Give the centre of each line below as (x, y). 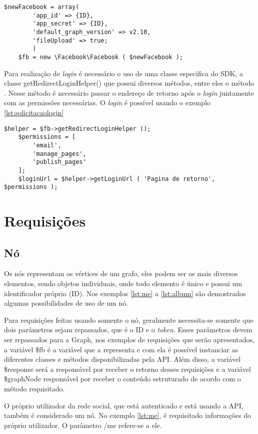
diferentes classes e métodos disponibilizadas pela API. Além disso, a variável (122, 359)
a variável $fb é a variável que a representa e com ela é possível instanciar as (121, 349)
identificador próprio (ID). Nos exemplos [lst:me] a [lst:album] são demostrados (125, 293)
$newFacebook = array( (42, 7)
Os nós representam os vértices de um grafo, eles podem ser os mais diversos (121, 273)
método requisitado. (34, 388)
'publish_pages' (59, 162)
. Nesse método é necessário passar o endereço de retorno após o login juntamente (129, 92)
